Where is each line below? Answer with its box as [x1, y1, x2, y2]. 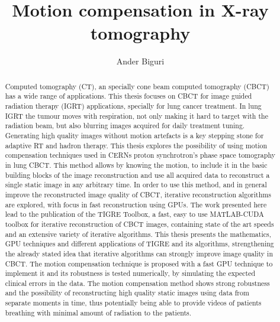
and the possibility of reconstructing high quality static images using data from [5, 288, 249, 298]
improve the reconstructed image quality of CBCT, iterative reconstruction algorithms [5, 189, 271, 199]
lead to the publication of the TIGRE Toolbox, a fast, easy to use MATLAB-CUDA [5, 209, 264, 219]
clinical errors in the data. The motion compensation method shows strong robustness [5, 278, 270, 288]
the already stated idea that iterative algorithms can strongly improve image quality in [5, 248, 273, 258]
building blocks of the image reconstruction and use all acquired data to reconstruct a [5, 170, 270, 180]
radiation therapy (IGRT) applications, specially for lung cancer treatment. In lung [5, 101, 262, 111]
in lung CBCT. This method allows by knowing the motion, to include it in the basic [5, 160, 268, 170]
